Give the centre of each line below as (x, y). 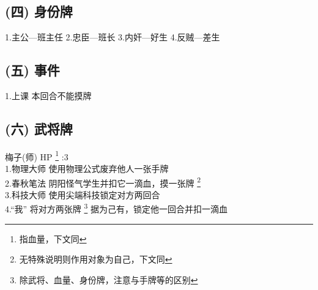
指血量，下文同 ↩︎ (53, 238)
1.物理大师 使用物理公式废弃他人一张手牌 (87, 169)
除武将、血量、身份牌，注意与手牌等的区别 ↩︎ (109, 279)
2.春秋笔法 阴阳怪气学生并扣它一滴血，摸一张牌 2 (103, 182)
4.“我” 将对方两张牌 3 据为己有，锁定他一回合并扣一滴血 (116, 208)
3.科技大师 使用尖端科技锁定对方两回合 (83, 194)
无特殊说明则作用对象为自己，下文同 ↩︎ (96, 259)
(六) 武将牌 (39, 128)
